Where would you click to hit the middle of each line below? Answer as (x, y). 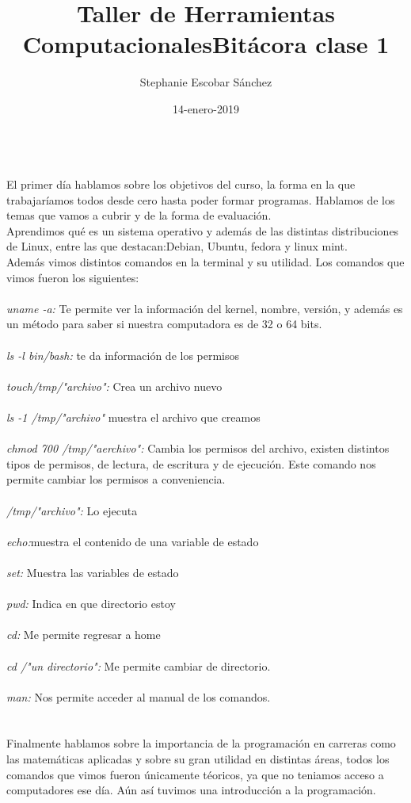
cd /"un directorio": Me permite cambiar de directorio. (139, 665)
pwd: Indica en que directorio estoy (91, 604)
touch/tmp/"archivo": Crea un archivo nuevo (114, 386)
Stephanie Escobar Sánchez (206, 82)
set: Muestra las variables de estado (93, 572)
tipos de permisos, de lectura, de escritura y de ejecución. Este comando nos (191, 463)
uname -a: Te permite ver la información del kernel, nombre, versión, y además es (205, 308)
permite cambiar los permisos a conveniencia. (116, 479)
